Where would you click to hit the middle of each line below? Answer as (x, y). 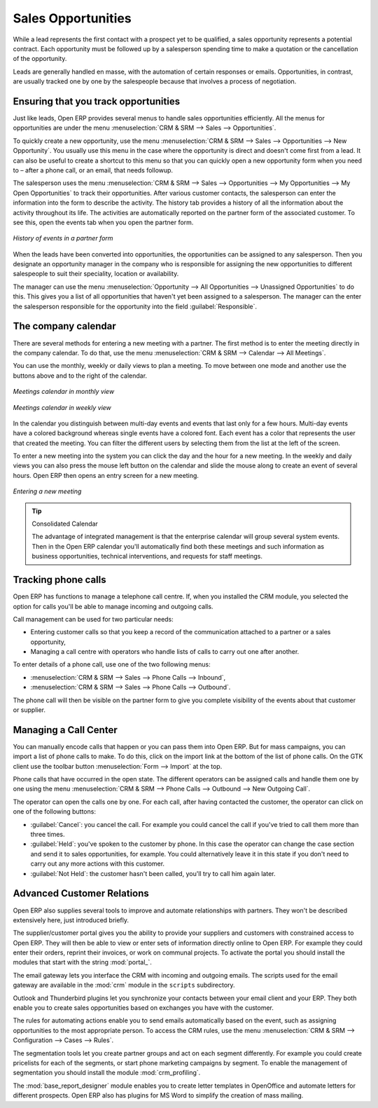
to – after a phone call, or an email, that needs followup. (93, 170)
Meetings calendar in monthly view (64, 392)
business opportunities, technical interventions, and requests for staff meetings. (147, 556)
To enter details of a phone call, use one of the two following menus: (112, 664)
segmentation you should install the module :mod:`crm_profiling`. (107, 1073)
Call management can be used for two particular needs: (93, 619)
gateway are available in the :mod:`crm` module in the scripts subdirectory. (124, 985)
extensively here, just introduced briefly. (71, 920)
